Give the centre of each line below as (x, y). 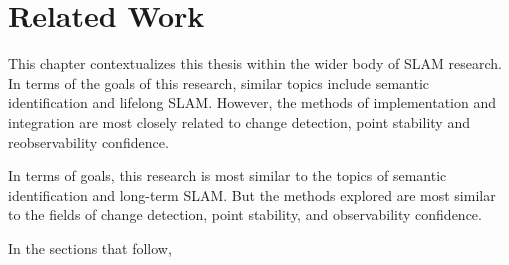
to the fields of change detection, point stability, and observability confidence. (245, 214)
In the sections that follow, (90, 247)
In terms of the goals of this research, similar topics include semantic (219, 82)
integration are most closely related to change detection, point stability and (239, 121)
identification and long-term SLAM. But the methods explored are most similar (252, 194)
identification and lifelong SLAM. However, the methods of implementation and (252, 102)
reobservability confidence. (88, 141)
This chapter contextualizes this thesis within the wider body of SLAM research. (255, 63)
